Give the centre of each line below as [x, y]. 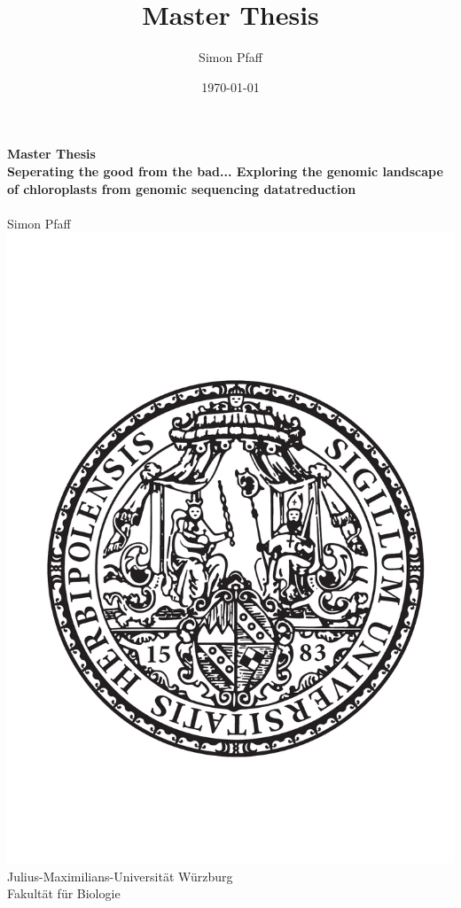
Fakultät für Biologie [64, 893]
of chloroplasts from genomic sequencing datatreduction [182, 188]
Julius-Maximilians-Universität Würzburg [120, 876]
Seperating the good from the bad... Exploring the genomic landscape [225, 171]
